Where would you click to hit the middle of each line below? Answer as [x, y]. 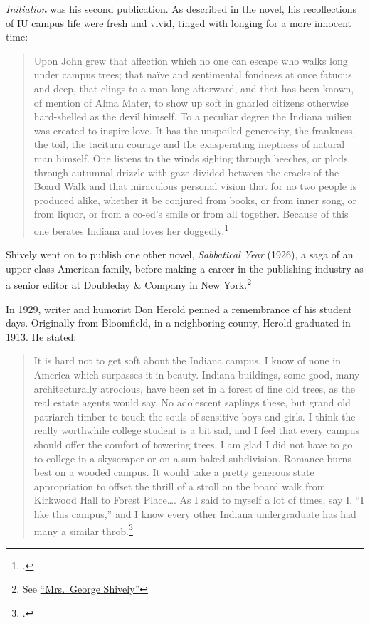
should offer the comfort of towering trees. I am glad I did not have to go [193, 444]
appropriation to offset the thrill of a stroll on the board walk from [180, 486]
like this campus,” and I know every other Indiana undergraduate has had [195, 513]
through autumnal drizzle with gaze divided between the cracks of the [186, 172]
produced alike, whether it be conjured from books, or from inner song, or [195, 200]
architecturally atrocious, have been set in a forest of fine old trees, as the [195, 388]
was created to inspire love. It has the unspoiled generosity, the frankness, [195, 130]
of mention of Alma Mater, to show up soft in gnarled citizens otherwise [191, 102]
